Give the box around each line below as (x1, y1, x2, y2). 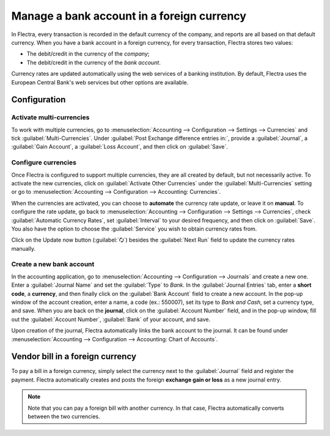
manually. (11, 245, 36, 252)
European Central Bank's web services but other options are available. (11, 78, 189, 86)
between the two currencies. (28, 413, 100, 420)
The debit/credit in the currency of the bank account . (26, 59, 161, 66)
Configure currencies (11, 158, 76, 167)
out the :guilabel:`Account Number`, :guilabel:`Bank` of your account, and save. (11, 316, 211, 323)
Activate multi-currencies (11, 113, 90, 122)
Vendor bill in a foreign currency (11, 352, 137, 362)
